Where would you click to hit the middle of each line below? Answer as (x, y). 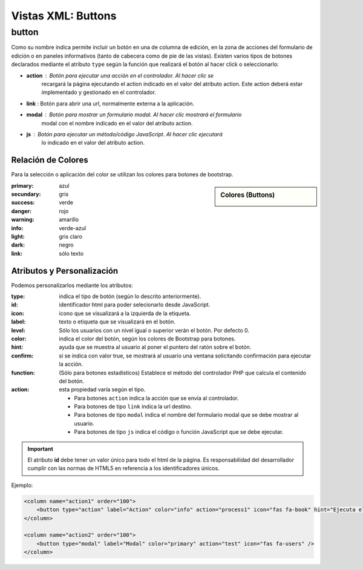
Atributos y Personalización (65, 270)
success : (23, 202)
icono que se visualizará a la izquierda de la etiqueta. (125, 313)
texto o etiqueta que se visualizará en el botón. (117, 322)
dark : (18, 245)
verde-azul (73, 228)
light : (18, 236)
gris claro (71, 236)
